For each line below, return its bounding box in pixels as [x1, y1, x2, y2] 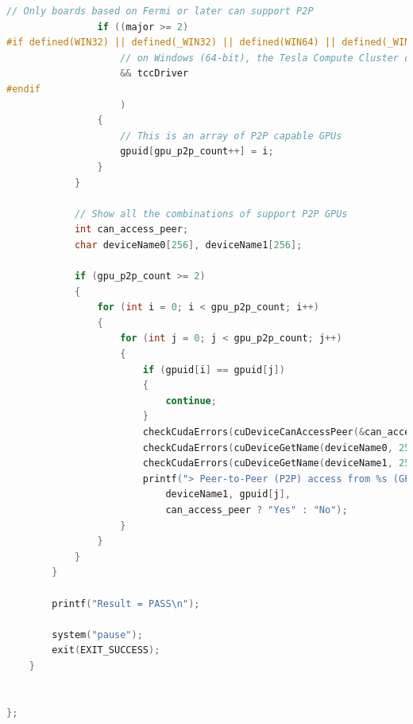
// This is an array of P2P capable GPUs [120, 130, 342, 142]
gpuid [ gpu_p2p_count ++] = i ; [120, 146, 274, 158]
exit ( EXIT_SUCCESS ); [52, 644, 160, 656]
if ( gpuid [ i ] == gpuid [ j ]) [142, 364, 285, 376]
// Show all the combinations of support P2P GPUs [74, 208, 348, 220]
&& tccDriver [120, 68, 189, 80]
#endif [6, 83, 41, 95]
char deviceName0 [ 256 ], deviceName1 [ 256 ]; [74, 239, 303, 251]
